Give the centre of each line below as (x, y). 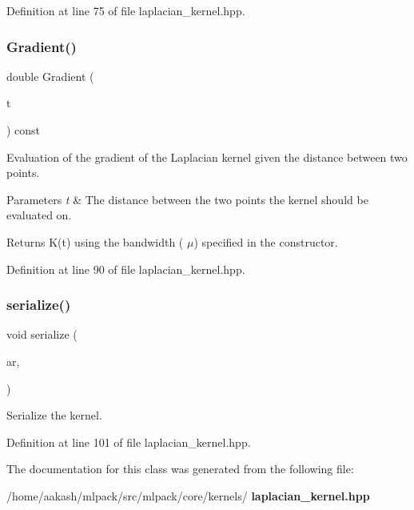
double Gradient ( (50, 76)
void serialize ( (42, 334)
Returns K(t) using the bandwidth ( (95, 241)
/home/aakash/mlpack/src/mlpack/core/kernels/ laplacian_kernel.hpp (188, 495)
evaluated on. (39, 215)
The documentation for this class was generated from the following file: (180, 469)
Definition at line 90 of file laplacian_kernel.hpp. (126, 269)
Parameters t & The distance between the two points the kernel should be (187, 199)
